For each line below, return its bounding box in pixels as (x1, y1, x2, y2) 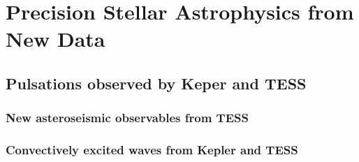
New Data (6, 24, 105, 53)
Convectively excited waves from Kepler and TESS (6, 141, 298, 159)
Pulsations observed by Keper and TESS (6, 72, 307, 94)
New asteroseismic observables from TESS (6, 109, 249, 126)
